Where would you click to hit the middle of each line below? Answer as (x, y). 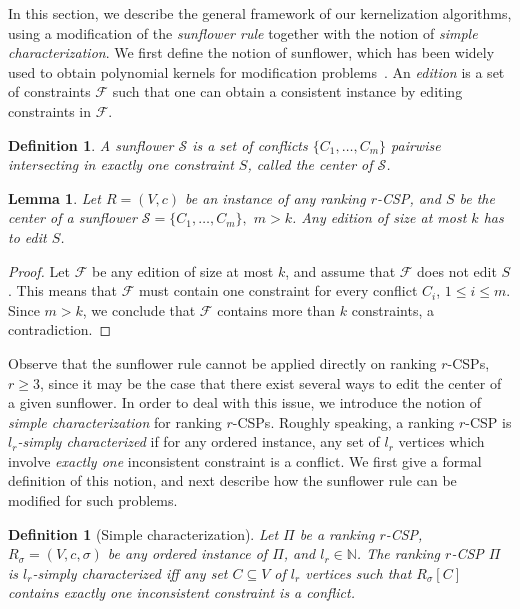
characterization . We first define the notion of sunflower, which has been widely (251, 52)
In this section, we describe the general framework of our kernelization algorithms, (260, 13)
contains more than (276, 309)
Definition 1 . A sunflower (91, 144)
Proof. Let (39, 270)
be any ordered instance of (187, 553)
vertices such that (358, 572)
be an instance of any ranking (275, 197)
